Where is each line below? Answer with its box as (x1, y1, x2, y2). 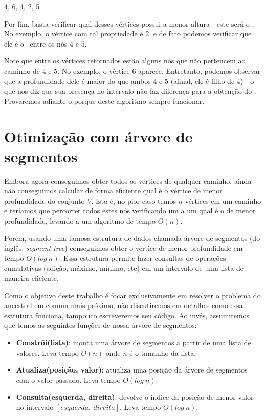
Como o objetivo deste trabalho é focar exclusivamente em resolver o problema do (4, 290, 261, 300)
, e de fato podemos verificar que (149, 28, 252, 39)
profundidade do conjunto (4, 195, 85, 206)
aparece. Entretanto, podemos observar (138, 65, 261, 76)
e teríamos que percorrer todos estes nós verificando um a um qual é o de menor (4, 205, 256, 216)
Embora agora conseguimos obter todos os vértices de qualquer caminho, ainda (4, 175, 252, 186)
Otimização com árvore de (4, 125, 193, 146)
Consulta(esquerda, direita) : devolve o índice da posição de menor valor (16, 391, 254, 402)
